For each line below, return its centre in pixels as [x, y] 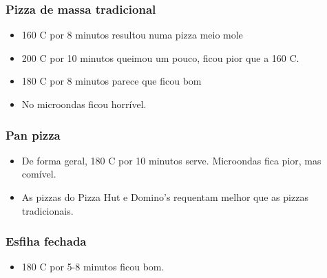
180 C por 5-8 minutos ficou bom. [93, 267]
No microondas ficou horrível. [84, 104]
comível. [39, 174]
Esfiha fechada [46, 241]
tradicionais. [48, 210]
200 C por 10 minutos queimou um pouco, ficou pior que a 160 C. [160, 57]
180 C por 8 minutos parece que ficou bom [112, 81]
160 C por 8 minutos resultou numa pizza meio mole [132, 35]
